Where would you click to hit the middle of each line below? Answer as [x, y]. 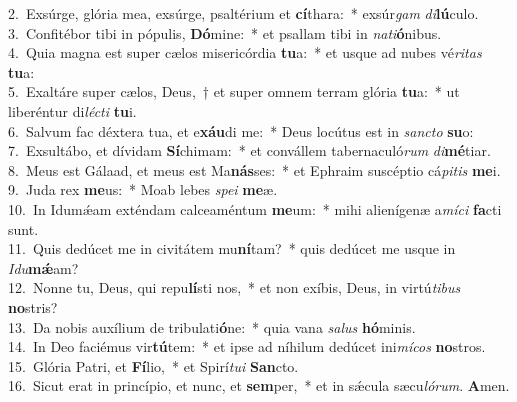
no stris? [33, 306]
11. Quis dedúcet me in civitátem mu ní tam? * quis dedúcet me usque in [232, 248]
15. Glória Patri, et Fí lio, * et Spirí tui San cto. [153, 365]
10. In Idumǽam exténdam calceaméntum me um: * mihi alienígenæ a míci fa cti [255, 208]
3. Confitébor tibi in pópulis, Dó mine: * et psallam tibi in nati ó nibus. [225, 32]
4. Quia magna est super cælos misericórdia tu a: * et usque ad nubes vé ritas [245, 52]
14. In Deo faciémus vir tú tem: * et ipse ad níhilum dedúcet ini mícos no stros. [247, 346]
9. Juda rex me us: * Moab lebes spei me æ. [143, 189]
